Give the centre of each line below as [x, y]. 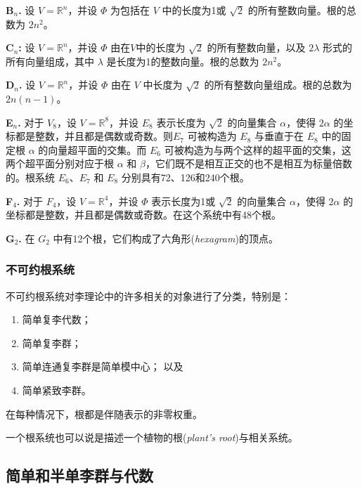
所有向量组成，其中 [50, 61]
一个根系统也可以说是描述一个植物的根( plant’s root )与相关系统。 [152, 437]
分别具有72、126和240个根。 [185, 177]
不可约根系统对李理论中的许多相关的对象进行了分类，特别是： [148, 295]
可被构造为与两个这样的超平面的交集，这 [258, 149]
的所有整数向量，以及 [256, 47]
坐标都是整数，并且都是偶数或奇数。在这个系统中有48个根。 [143, 215]
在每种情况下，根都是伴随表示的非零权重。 [104, 413]
